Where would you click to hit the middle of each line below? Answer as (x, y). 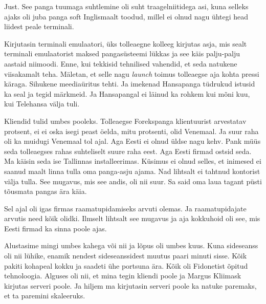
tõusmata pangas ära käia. (46, 191)
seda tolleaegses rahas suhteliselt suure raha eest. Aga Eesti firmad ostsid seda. (128, 151)
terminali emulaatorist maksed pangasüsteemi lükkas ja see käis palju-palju (122, 53)
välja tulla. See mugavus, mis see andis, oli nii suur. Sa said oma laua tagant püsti (133, 181)
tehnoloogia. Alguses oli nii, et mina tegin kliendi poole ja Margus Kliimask (123, 276)
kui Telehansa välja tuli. (42, 104)
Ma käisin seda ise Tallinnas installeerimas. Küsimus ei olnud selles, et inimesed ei (133, 161)
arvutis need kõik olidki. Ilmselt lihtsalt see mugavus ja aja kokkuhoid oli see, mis (132, 218)
